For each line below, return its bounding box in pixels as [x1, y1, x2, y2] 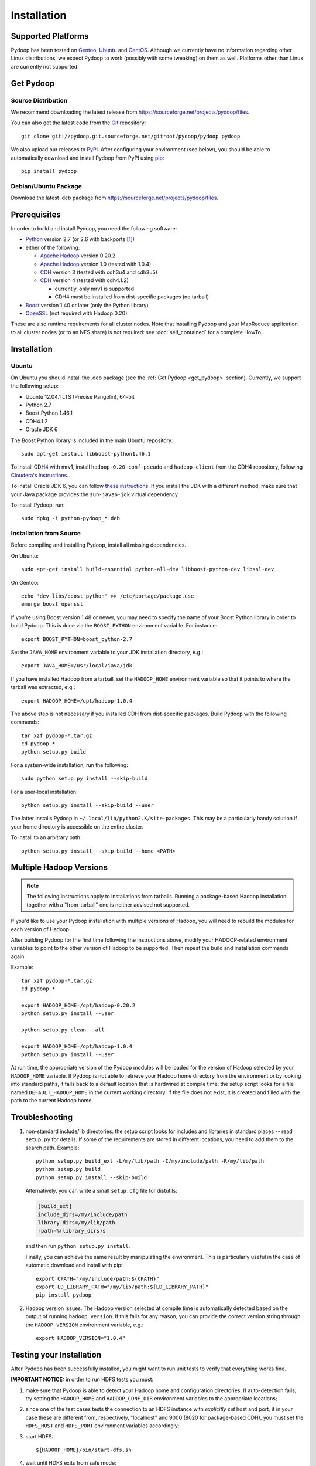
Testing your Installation [11, 1349, 102, 1360]
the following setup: [11, 382, 59, 389]
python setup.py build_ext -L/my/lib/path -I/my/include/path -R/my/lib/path [36, 1158, 265, 1165]
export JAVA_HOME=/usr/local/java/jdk [21, 663, 133, 669]
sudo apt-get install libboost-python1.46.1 [21, 450, 152, 457]
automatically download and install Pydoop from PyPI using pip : [11, 154, 164, 161]
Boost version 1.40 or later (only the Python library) [25, 301, 149, 308]
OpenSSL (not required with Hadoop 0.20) [25, 310, 128, 317]
